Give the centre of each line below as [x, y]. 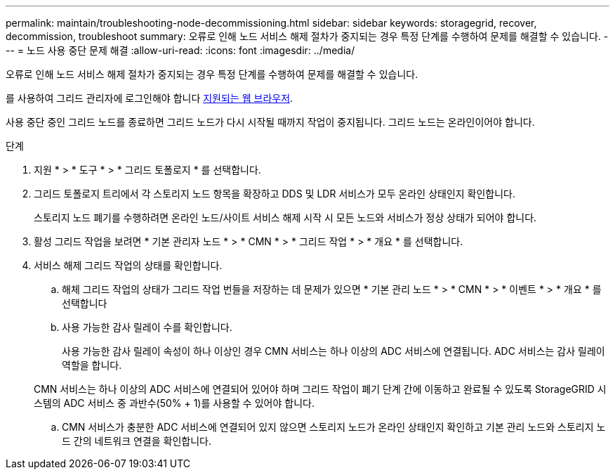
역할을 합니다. [92, 365]
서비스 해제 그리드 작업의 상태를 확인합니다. [128, 265]
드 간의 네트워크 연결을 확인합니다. [137, 441]
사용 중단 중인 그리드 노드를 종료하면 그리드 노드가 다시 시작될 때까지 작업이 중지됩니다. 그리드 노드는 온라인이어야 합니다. [270, 122]
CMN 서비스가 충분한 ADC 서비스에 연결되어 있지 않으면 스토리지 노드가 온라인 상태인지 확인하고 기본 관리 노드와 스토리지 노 [334, 427]
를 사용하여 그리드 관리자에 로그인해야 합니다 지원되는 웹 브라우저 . [150, 98]
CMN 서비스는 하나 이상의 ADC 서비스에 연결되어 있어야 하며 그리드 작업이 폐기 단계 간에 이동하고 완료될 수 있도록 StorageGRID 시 [320, 389]
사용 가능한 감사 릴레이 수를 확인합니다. [147, 327]
